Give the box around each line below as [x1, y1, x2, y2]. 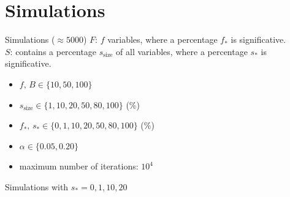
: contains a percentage [10, 45, 97, 58]
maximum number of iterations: [19, 160, 139, 173]
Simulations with [5, 180, 69, 193]
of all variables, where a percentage [116, 45, 248, 58]
